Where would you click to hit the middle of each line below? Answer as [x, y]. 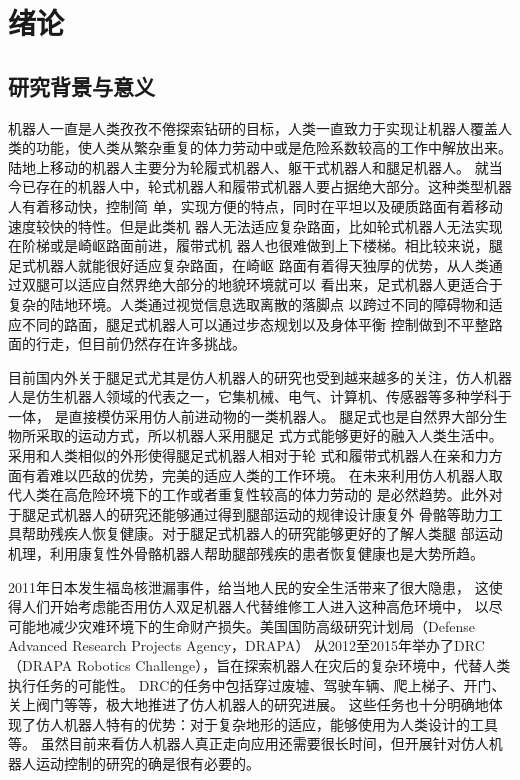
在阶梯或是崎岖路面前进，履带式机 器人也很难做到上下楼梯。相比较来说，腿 [255, 245]
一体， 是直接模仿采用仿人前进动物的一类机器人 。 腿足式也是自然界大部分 [251, 415]
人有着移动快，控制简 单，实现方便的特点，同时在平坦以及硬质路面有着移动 [255, 205]
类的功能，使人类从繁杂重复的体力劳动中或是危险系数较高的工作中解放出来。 [260, 147]
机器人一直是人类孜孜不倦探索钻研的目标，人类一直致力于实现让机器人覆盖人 [260, 127]
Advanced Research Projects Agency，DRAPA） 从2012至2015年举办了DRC [246, 645]
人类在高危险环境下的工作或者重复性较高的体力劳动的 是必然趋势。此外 [255, 494]
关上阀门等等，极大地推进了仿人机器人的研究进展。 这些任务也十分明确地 [248, 704]
